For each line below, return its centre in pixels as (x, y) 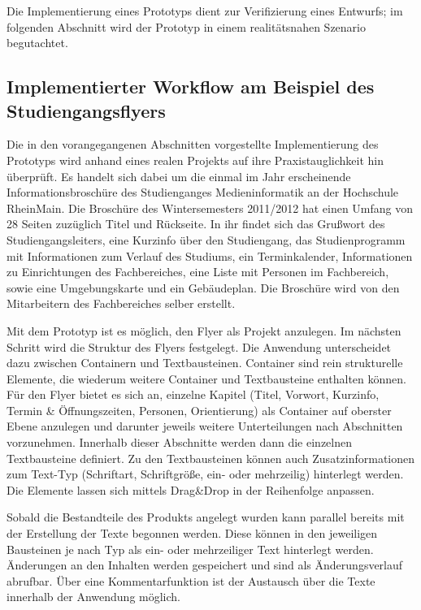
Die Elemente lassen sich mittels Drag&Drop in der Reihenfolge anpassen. (191, 489)
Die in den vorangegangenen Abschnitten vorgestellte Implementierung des (193, 144)
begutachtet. (37, 43)
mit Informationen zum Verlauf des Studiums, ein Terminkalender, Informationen (210, 255)
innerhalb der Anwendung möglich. (94, 597)
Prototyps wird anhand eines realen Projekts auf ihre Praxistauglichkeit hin (195, 160)
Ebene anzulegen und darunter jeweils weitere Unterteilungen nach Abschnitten (205, 426)
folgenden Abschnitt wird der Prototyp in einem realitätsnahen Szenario (186, 26)
